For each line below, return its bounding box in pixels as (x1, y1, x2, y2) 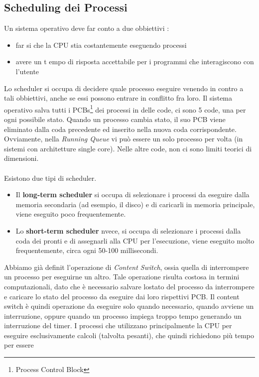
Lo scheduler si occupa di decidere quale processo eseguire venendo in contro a (4, 83, 244, 93)
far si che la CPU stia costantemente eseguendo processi (15, 39, 187, 50)
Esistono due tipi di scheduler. (4, 172, 97, 183)
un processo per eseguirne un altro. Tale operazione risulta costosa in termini (4, 271, 240, 282)
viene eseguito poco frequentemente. (15, 209, 126, 219)
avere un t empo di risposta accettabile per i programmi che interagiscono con (15, 56, 254, 67)
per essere (4, 340, 34, 350)
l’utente (15, 66, 39, 76)
